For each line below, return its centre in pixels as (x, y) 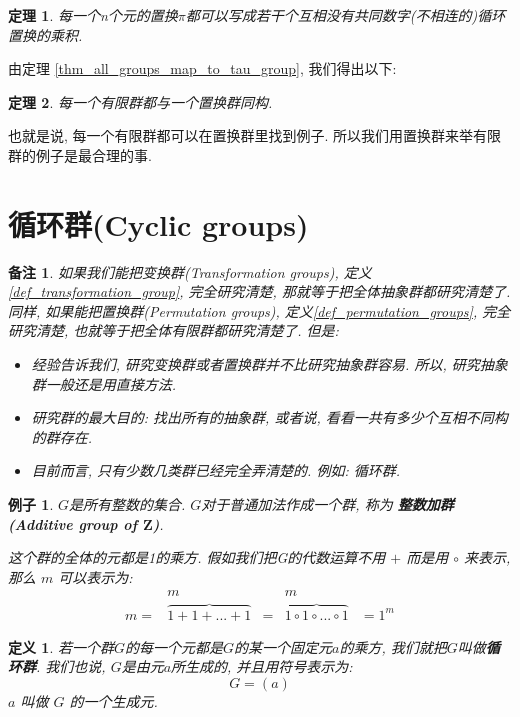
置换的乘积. (45, 34)
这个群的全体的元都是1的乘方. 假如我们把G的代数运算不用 (197, 557)
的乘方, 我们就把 (393, 646)
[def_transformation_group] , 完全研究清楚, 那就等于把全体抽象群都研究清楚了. (259, 291)
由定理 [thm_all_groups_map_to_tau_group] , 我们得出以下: (202, 68)
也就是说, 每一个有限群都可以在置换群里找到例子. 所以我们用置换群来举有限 (255, 135)
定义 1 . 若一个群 (61, 646)
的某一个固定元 (283, 646)
